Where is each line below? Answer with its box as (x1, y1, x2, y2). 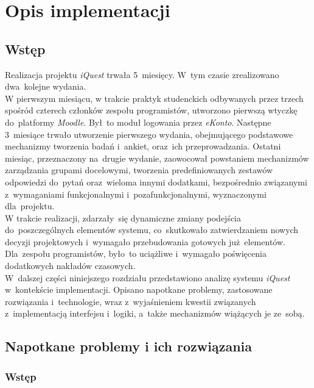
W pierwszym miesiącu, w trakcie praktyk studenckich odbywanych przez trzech (5, 92, 304, 104)
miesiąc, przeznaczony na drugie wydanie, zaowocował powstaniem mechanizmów (5, 151, 309, 164)
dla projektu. (5, 199, 55, 212)
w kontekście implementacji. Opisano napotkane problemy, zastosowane (5, 283, 273, 296)
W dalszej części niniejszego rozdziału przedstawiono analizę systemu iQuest (5, 271, 290, 284)
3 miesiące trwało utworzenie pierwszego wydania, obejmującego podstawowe (5, 128, 293, 140)
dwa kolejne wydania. (5, 80, 86, 93)
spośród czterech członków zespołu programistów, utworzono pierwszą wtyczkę (5, 104, 298, 117)
